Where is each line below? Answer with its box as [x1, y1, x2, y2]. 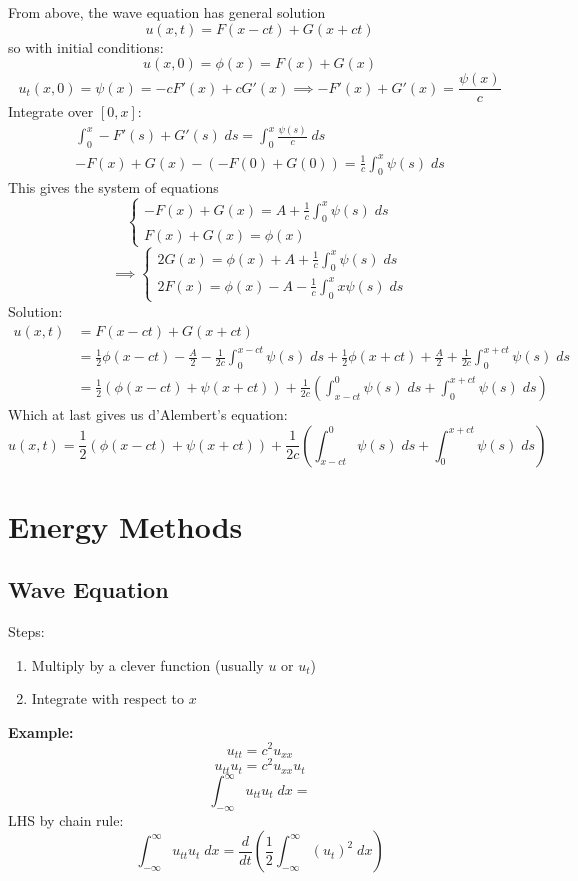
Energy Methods [8, 505, 243, 546]
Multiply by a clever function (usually [31, 654, 264, 675]
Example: [8, 721, 74, 742]
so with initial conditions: [8, 36, 164, 57]
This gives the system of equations [8, 177, 219, 198]
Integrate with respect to [31, 688, 184, 709]
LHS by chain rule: [8, 809, 124, 830]
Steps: [8, 621, 45, 642]
